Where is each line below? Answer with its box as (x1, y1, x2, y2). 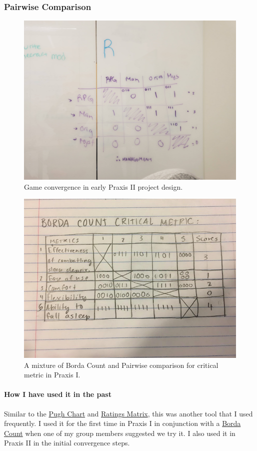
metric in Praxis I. (24, 369, 80, 380)
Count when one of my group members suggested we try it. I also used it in (4, 427, 235, 438)
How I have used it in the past (4, 389, 111, 399)
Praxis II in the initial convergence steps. (4, 437, 130, 448)
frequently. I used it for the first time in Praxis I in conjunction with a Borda (4, 418, 241, 428)
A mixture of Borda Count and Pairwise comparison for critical (24, 359, 218, 370)
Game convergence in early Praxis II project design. (24, 181, 183, 192)
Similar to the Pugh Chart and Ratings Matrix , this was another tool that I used (4, 408, 253, 418)
